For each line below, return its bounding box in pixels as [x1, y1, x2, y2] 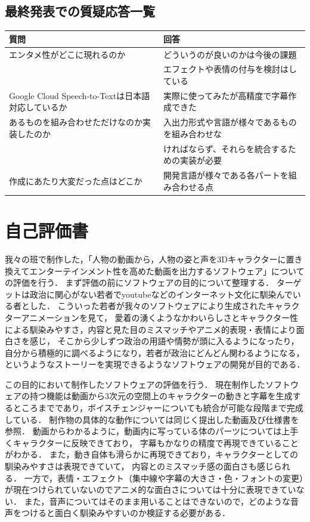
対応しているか [9, 101, 67, 113]
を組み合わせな [163, 127, 222, 140]
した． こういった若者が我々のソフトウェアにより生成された [29, 299, 266, 312]
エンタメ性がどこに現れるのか [9, 48, 126, 60]
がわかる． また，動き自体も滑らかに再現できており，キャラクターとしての [5, 448, 298, 461]
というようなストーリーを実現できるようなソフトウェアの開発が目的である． [5, 358, 305, 370]
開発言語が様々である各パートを [163, 169, 289, 181]
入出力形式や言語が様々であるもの [163, 116, 297, 128]
